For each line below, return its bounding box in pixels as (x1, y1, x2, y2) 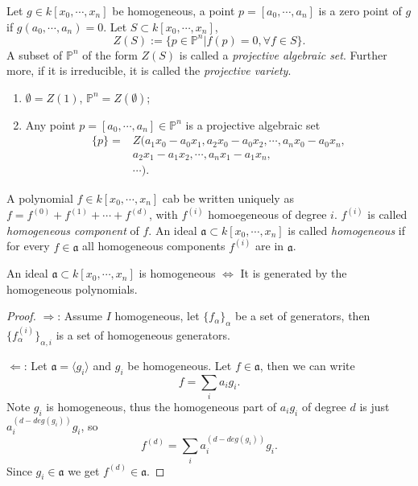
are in (255, 237, 284, 254)
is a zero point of (318, 2, 402, 19)
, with (149, 206, 178, 223)
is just (359, 397, 390, 414)
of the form (82, 46, 138, 63)
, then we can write (259, 356, 355, 373)
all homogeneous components (82, 237, 226, 254)
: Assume (57, 307, 103, 324)
